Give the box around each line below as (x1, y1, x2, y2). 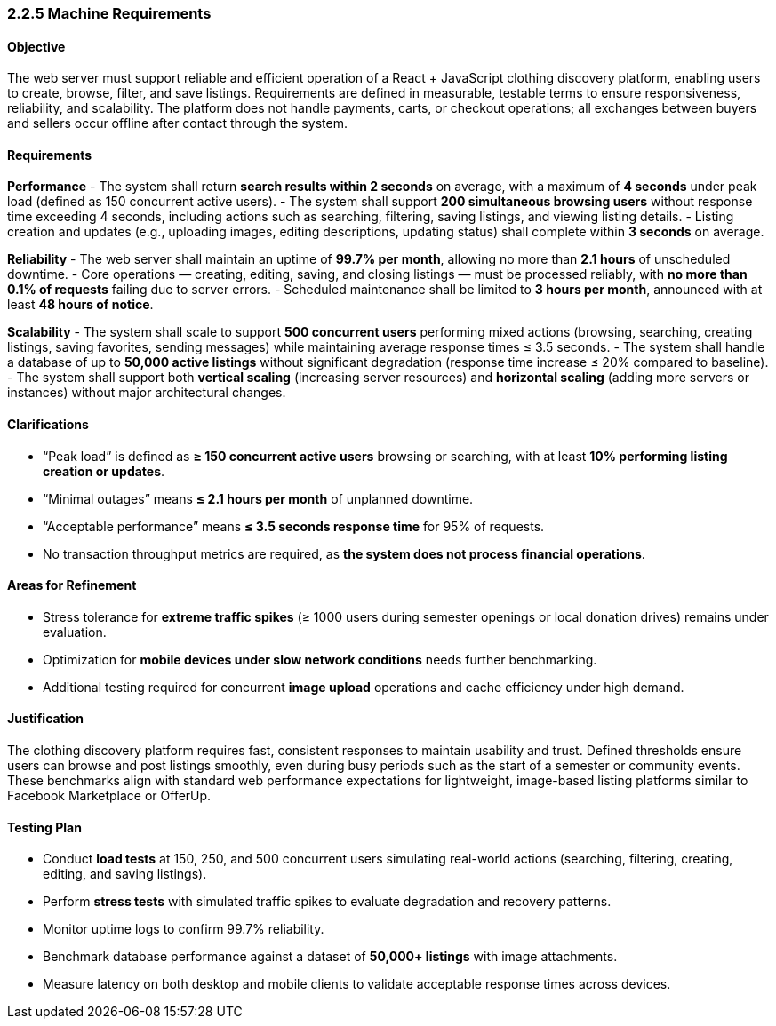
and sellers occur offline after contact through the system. (7, 115, 348, 131)
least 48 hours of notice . (7, 297, 154, 313)
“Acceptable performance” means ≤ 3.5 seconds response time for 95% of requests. (43, 518, 545, 534)
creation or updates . (43, 463, 165, 479)
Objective (7, 38, 66, 54)
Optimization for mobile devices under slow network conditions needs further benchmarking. (43, 651, 597, 667)
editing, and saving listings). (43, 866, 207, 882)
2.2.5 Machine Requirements (7, 4, 212, 22)
